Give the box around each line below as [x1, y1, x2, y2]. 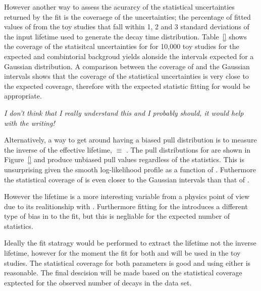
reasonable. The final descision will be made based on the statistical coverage [4, 267, 242, 278]
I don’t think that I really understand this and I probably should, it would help [4, 107, 244, 118]
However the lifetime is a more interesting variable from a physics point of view [4, 191, 250, 202]
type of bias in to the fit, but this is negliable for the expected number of [4, 211, 230, 221]
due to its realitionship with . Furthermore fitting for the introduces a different [4, 201, 248, 211]
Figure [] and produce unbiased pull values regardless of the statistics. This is [4, 154, 244, 165]
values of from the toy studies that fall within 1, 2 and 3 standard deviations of [4, 21, 249, 32]
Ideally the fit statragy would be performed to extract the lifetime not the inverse [4, 237, 256, 248]
